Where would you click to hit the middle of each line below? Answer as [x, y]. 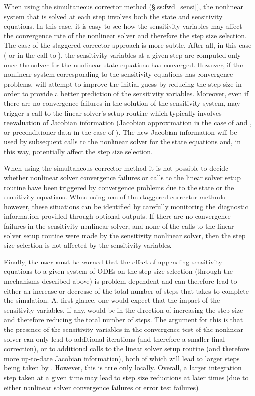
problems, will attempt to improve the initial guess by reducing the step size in [123, 83]
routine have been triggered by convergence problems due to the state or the [119, 187]
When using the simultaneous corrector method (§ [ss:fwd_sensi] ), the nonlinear [124, 6]
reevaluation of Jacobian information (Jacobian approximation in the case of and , [128, 122]
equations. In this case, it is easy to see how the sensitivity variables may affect [123, 26]
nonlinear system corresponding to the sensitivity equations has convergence [119, 74]
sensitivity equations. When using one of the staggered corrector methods [114, 197]
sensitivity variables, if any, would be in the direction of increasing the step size [124, 310]
